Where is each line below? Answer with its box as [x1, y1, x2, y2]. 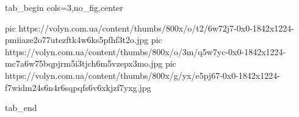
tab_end [5, 101, 37, 114]
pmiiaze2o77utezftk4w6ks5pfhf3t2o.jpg [5, 33, 149, 46]
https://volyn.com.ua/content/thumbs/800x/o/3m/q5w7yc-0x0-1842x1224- [5, 45, 286, 58]
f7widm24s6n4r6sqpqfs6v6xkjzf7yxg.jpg [5, 81, 151, 93]
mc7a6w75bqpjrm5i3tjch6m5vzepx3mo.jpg [5, 57, 163, 70]
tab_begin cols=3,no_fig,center [5, 1, 123, 13]
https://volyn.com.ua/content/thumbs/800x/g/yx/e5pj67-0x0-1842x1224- [5, 69, 280, 81]
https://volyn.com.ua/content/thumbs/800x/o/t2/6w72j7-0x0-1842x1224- [18, 21, 294, 34]
